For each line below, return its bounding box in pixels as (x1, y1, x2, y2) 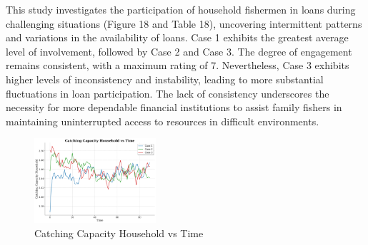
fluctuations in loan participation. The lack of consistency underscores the (6, 85, 329, 100)
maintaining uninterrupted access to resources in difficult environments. (6, 113, 319, 128)
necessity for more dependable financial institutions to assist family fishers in (6, 100, 342, 115)
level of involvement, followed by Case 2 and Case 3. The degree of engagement (6, 43, 352, 58)
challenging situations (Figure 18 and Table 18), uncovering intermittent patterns (6, 16, 362, 31)
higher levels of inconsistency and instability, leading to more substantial (6, 71, 324, 86)
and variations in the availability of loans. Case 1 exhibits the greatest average (6, 30, 349, 45)
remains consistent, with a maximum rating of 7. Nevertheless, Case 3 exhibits (6, 58, 349, 73)
